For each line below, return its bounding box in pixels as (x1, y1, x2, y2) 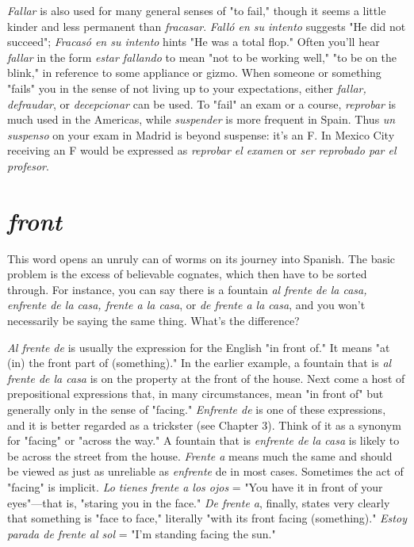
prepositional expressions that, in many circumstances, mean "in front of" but (7, 385, 384, 402)
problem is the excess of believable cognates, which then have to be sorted (7, 266, 367, 282)
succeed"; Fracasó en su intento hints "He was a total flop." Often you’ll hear (7, 33, 380, 50)
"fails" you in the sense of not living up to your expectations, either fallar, (7, 79, 366, 96)
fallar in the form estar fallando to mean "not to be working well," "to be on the (7, 48, 397, 65)
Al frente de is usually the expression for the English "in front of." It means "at (7, 339, 390, 355)
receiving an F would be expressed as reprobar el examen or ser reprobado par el (7, 142, 397, 159)
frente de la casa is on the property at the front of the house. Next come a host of (7, 369, 405, 386)
